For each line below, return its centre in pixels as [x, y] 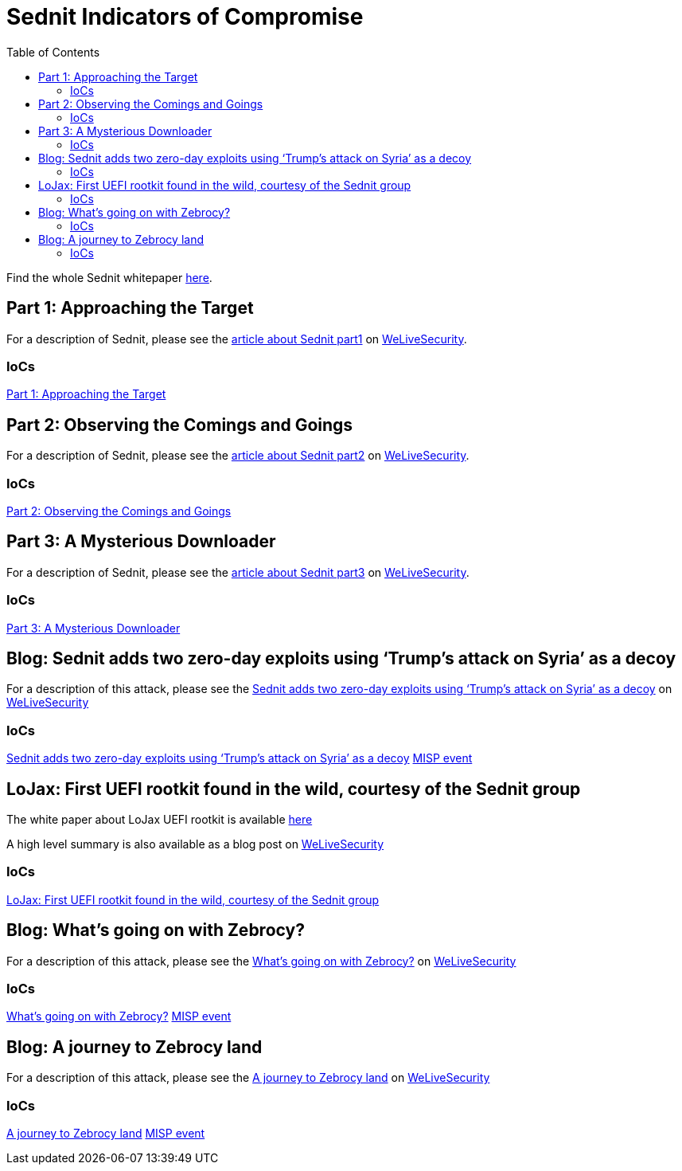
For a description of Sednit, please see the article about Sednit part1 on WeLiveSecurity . [237, 339]
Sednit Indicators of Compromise [185, 17]
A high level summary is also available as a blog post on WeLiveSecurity [195, 844]
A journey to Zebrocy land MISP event [106, 1133]
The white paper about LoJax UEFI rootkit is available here [160, 819]
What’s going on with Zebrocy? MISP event [119, 1016]
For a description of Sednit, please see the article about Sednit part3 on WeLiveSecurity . [238, 572]
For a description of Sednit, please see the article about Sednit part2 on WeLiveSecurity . [238, 456]
